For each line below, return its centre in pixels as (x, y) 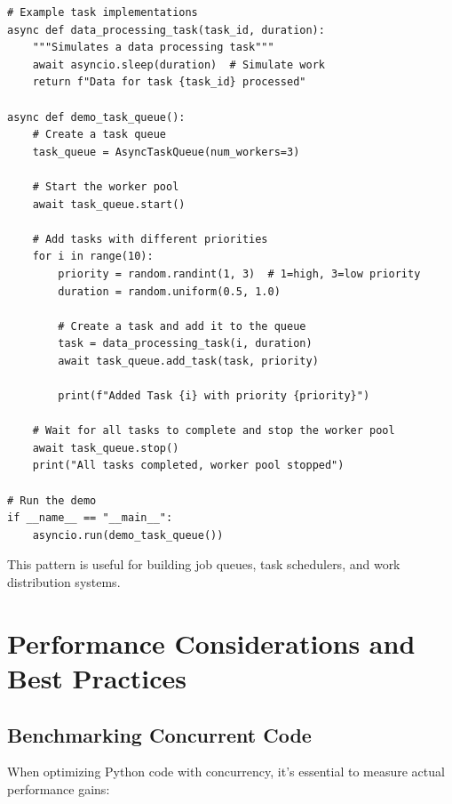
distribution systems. (64, 582)
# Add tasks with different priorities (150, 239)
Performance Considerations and (211, 643)
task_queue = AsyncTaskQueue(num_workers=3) (166, 152)
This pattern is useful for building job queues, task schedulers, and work (204, 564)
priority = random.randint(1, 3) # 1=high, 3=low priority (239, 273)
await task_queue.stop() (106, 448)
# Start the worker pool (106, 186)
